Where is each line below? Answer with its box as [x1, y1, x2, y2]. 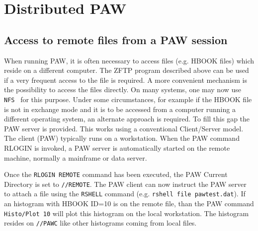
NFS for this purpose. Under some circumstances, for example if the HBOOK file [4, 94, 252, 104]
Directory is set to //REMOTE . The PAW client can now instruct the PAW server [4, 178, 247, 189]
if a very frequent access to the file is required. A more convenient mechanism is [4, 74, 247, 85]
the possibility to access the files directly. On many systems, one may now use [4, 84, 242, 95]
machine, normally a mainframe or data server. [4, 152, 147, 163]
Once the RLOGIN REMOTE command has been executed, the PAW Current [4, 169, 228, 179]
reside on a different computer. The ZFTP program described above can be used [4, 65, 249, 75]
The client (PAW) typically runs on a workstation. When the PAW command [4, 133, 240, 143]
